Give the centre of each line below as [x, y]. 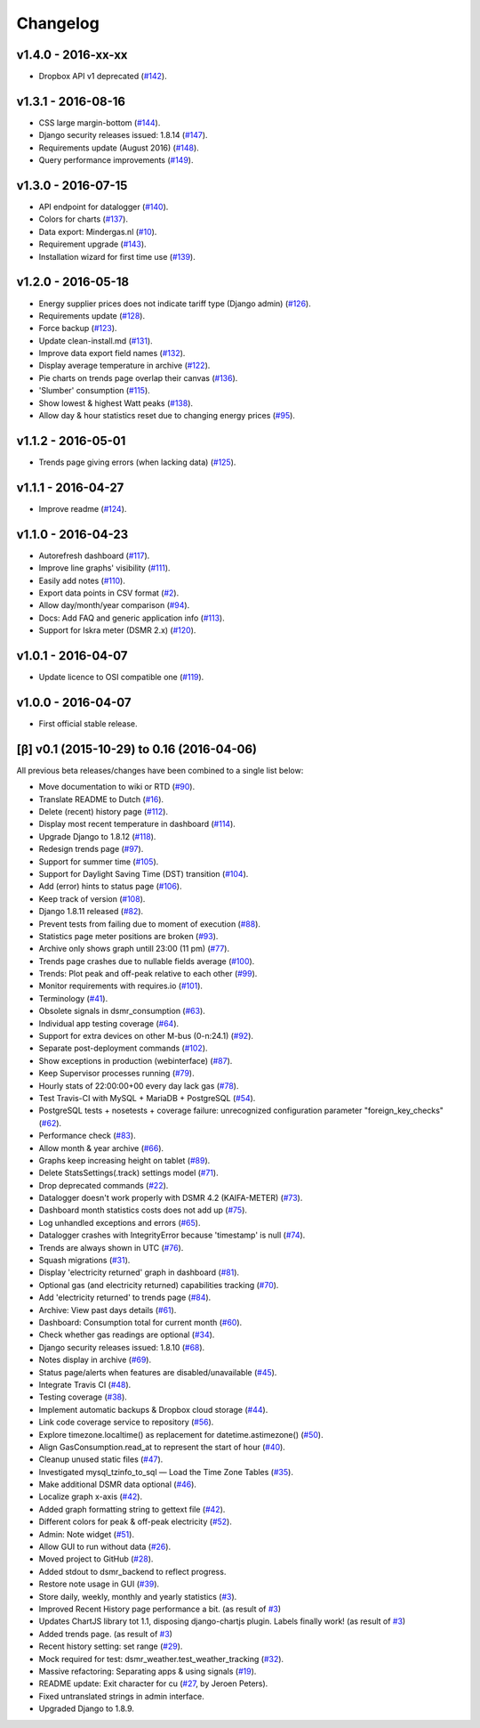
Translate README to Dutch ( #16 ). [101, 799]
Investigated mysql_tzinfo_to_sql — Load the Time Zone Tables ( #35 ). [166, 1472]
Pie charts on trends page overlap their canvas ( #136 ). [138, 377]
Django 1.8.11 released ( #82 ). [91, 912]
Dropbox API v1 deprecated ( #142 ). [103, 77]
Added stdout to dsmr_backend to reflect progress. [132, 1571]
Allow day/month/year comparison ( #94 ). [114, 605]
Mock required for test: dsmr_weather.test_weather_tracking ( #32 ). [161, 1659]
